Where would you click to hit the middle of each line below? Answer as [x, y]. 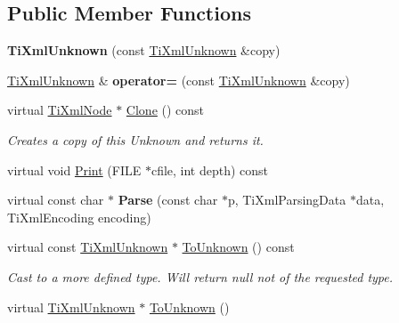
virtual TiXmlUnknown [71, 307]
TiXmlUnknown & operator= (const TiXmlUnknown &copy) [179, 80]
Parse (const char [168, 200]
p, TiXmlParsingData [287, 200]
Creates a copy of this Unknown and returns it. [135, 139]
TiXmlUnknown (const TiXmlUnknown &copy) [144, 50]
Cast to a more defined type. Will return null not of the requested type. [200, 276]
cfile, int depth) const [210, 170]
